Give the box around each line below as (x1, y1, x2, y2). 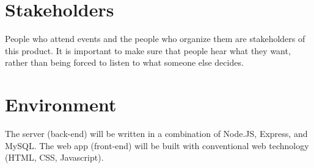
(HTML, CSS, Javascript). (5, 151, 104, 164)
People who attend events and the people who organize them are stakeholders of (5, 32, 305, 45)
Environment (5, 92, 117, 117)
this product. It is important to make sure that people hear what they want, (5, 44, 291, 57)
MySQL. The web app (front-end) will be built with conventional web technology (5, 139, 309, 152)
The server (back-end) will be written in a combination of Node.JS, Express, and (5, 127, 308, 140)
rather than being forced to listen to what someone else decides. (5, 56, 244, 69)
